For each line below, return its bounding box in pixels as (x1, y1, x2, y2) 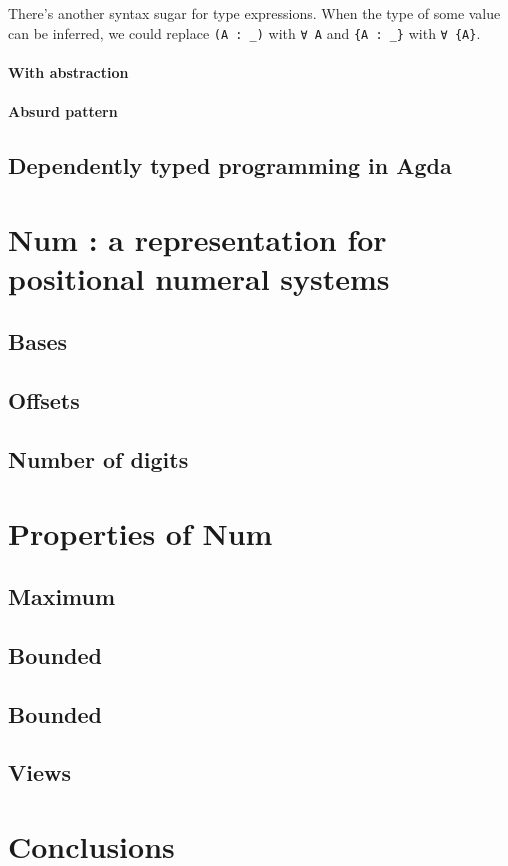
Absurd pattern (8, 101, 118, 122)
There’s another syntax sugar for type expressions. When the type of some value (8, 3, 501, 23)
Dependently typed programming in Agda (8, 150, 452, 181)
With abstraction (8, 61, 129, 82)
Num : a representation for (8, 218, 387, 259)
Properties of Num (8, 512, 273, 553)
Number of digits (8, 443, 189, 474)
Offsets (8, 385, 80, 416)
